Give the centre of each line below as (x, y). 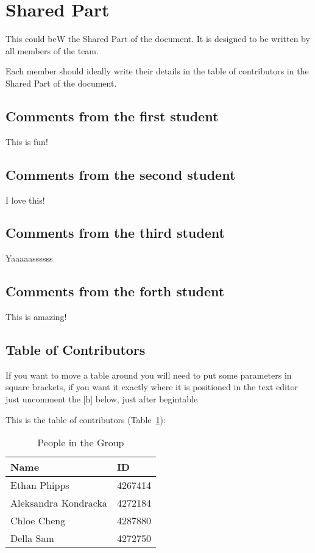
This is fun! (27, 141)
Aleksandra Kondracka (59, 503)
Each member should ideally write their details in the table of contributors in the (157, 71)
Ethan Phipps (40, 485)
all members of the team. (52, 50)
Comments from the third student (115, 233)
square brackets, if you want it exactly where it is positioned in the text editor (152, 387)
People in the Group (81, 443)
